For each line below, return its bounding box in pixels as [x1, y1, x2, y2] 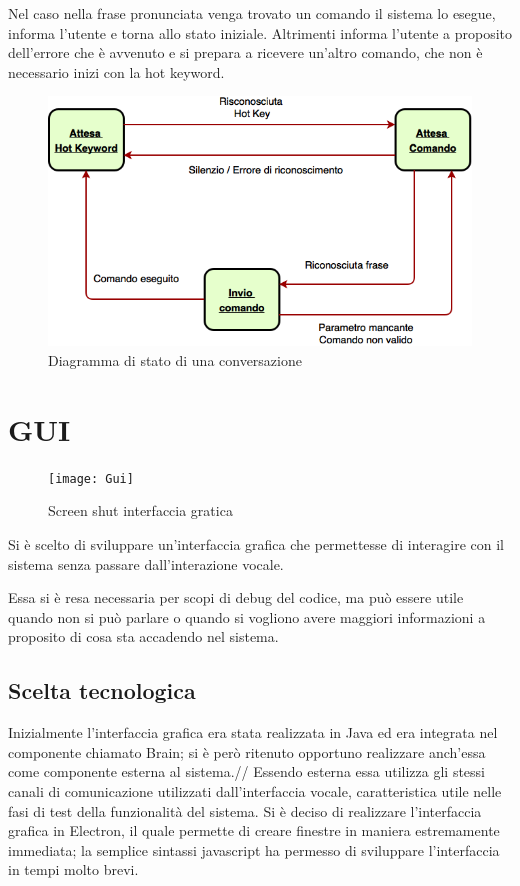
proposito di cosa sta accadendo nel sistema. [8, 626, 279, 647]
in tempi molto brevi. [8, 859, 139, 880]
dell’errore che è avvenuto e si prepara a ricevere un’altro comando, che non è [8, 42, 483, 63]
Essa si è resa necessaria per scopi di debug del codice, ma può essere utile [8, 587, 464, 608]
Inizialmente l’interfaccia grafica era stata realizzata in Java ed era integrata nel [8, 722, 498, 743]
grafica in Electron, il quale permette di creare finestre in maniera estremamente [8, 820, 500, 841]
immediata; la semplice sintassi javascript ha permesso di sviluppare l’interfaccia [8, 839, 500, 860]
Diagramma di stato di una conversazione [48, 350, 302, 371]
